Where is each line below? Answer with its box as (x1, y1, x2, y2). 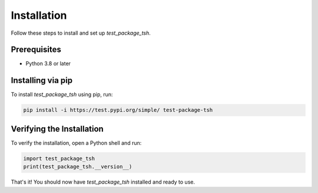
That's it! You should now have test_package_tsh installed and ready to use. (11, 178, 196, 185)
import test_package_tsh (23, 155, 95, 162)
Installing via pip (11, 75, 73, 85)
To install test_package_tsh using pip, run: (11, 91, 113, 98)
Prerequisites (11, 45, 61, 55)
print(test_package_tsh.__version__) (23, 164, 132, 170)
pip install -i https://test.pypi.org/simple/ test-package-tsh (23, 107, 213, 114)
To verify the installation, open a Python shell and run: (11, 139, 142, 147)
